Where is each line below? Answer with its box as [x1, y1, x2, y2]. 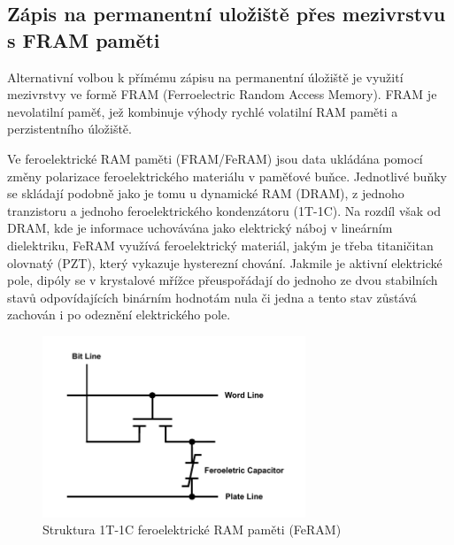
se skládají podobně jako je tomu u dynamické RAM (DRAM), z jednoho [7, 184, 404, 203]
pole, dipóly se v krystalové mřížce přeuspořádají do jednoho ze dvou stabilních [7, 271, 438, 289]
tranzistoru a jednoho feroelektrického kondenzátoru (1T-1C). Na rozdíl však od [7, 201, 442, 219]
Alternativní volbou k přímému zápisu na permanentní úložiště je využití [7, 67, 404, 86]
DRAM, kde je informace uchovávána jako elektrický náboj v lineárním [7, 219, 393, 237]
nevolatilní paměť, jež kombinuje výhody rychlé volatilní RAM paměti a [7, 102, 398, 120]
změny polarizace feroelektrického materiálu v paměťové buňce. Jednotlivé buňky [7, 166, 447, 185]
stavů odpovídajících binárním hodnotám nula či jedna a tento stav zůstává [7, 288, 417, 306]
